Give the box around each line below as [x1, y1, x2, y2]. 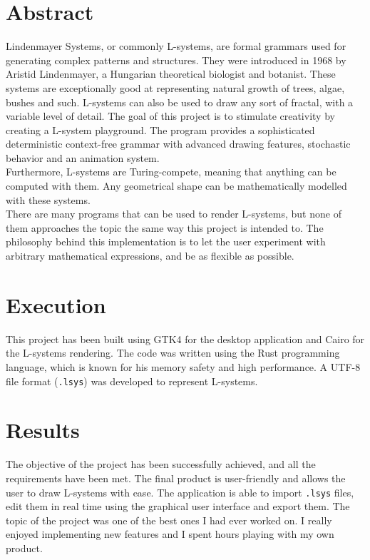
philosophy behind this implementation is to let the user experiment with [6, 234, 326, 249]
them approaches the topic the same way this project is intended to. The [6, 220, 324, 235]
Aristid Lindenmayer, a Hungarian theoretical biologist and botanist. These [6, 66, 336, 81]
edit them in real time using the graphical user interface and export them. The [6, 499, 350, 514]
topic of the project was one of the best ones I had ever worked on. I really [6, 512, 332, 527]
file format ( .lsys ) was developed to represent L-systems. [6, 373, 258, 388]
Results [6, 415, 80, 444]
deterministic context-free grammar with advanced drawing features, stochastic [6, 136, 351, 151]
